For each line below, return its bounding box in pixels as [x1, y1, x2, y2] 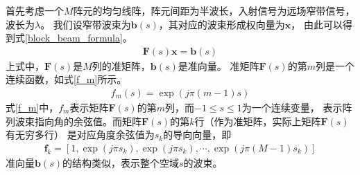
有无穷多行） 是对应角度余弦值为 [6, 127, 155, 142]
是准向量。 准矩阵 [178, 58, 259, 73]
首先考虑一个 [6, 3, 64, 17]
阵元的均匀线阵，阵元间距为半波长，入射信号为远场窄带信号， [73, 3, 355, 17]
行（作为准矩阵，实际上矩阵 [194, 113, 321, 128]
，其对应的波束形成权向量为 [158, 17, 285, 31]
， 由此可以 [291, 17, 343, 31]
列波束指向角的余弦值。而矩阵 [6, 113, 142, 128]
